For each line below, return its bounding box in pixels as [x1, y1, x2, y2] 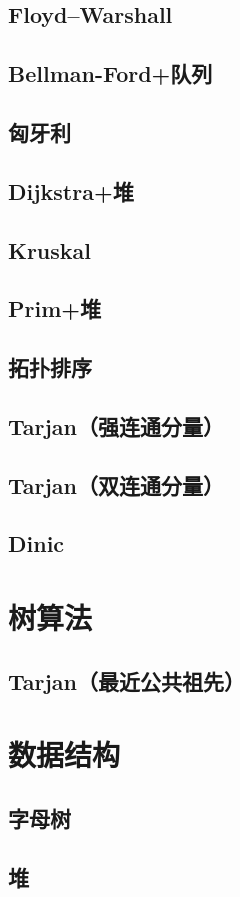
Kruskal [8, 234, 92, 265]
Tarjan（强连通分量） [8, 410, 225, 441]
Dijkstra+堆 [8, 175, 134, 206]
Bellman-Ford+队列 [8, 58, 213, 89]
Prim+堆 [8, 293, 102, 324]
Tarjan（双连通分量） [8, 469, 225, 500]
